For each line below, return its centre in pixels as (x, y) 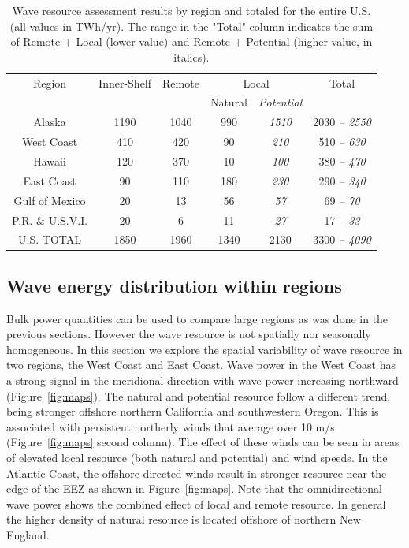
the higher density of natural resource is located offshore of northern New (184, 519)
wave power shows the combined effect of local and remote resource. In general (196, 503)
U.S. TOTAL (50, 239)
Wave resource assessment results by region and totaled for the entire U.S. (191, 10)
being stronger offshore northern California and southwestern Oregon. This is (193, 411)
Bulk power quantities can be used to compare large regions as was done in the (197, 318)
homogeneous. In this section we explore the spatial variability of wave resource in (204, 349)
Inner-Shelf (125, 82)
